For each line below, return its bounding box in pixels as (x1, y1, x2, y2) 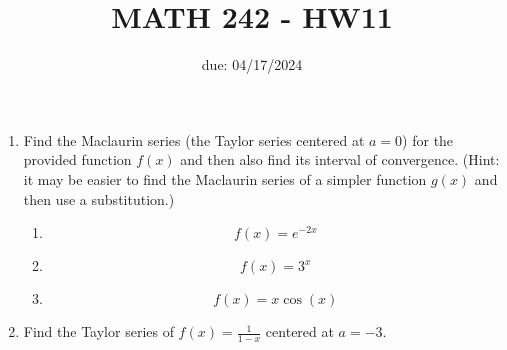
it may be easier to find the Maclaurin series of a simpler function (23, 168, 427, 189)
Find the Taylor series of (23, 321, 174, 342)
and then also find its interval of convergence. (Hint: (180, 149, 500, 170)
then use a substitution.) (23, 188, 175, 209)
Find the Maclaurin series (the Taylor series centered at (23, 129, 365, 150)
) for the (402, 129, 454, 150)
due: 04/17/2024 (201, 54, 303, 75)
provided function (23, 149, 132, 170)
